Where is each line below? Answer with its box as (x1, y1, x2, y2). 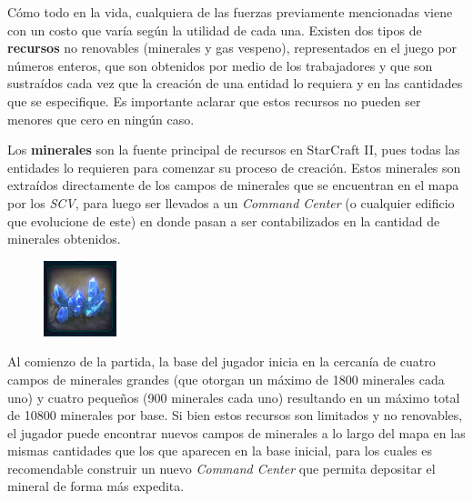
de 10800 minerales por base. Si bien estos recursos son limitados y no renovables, (7, 406, 463, 425)
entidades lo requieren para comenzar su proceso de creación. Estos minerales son (7, 157, 461, 176)
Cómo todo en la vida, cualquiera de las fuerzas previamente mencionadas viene (7, 3, 453, 21)
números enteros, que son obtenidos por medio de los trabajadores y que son (7, 55, 433, 75)
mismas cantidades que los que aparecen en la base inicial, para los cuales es (7, 441, 432, 460)
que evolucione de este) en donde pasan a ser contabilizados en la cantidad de (7, 211, 440, 230)
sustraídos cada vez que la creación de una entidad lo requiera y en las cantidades (7, 74, 463, 93)
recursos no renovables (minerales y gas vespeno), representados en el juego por (7, 38, 458, 57)
